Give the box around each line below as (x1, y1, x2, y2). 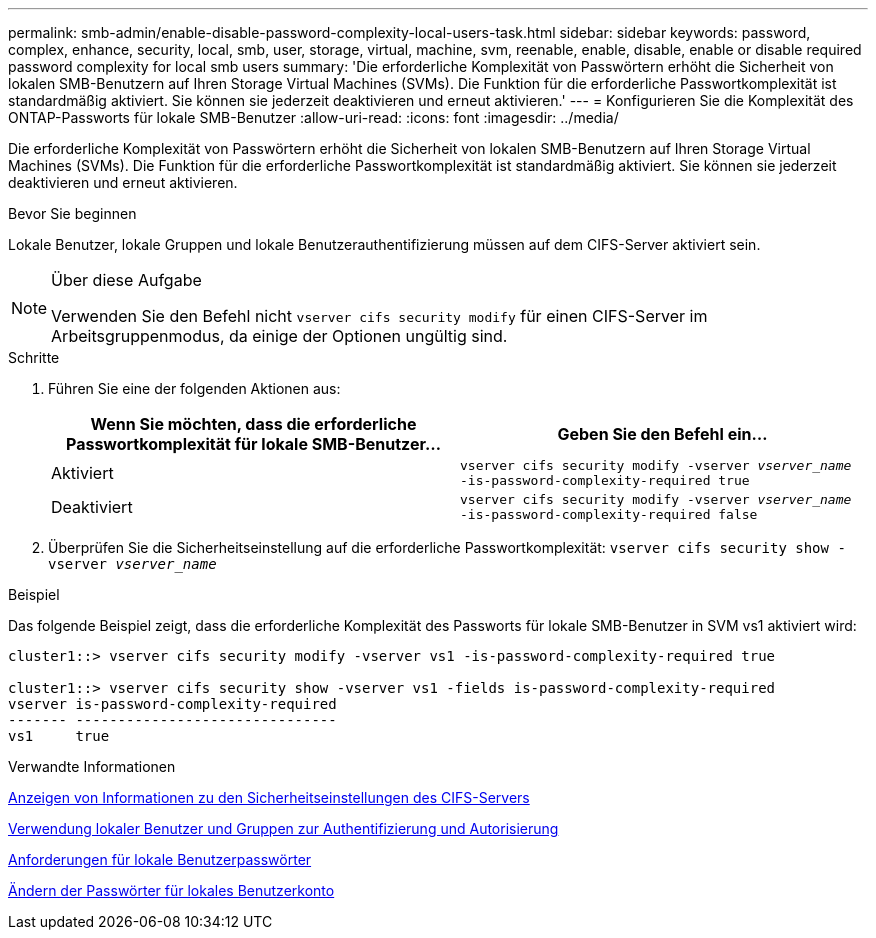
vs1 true (8, 728, 110, 744)
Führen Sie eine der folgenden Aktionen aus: (48, 380, 341, 397)
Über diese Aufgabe (51, 270, 202, 290)
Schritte (8, 349, 60, 366)
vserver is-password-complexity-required (8, 696, 337, 712)
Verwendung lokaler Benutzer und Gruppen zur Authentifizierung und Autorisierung (8, 820, 559, 837)
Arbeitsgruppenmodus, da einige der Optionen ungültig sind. (51, 326, 508, 346)
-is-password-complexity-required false (460, 507, 758, 522)
